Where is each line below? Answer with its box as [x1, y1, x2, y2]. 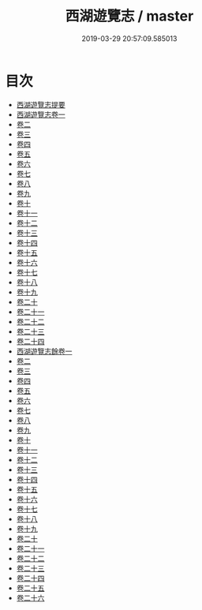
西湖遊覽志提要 [16, 99, 65, 109]
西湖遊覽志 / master [65, 7, 194, 25]
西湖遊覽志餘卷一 [16, 346, 73, 356]
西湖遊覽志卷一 [16, 110, 65, 119]
